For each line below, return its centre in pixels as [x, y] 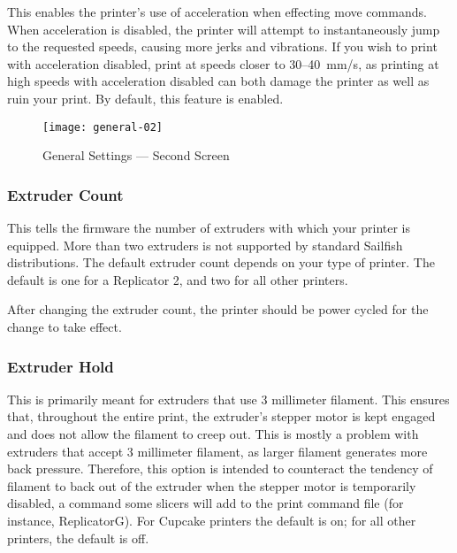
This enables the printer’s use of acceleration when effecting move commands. [217, 12]
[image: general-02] [103, 127]
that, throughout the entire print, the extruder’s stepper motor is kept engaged [221, 416]
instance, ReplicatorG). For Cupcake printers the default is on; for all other [212, 520]
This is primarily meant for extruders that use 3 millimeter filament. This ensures [228, 399]
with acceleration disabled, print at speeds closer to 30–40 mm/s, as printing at [223, 63]
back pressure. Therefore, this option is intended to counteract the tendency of [220, 469]
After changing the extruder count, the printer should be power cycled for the [218, 309]
